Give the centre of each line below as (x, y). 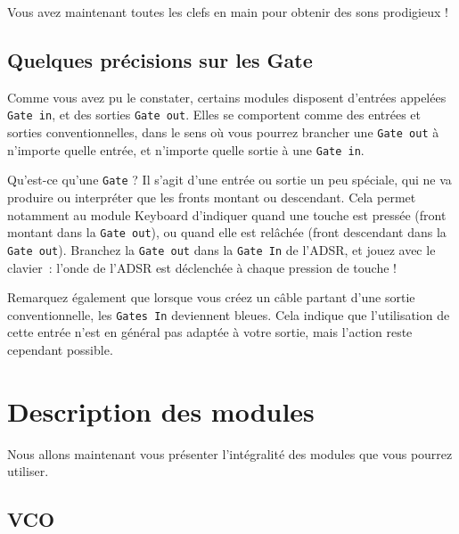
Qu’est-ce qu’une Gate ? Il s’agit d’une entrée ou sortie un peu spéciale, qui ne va (229, 180)
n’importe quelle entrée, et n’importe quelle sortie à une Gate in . (186, 149)
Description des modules (161, 411)
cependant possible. (60, 349)
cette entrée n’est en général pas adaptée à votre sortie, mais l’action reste (210, 332)
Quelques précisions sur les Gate (160, 59)
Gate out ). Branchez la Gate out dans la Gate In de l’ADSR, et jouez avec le (221, 249)
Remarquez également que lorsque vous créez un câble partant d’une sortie (211, 297)
